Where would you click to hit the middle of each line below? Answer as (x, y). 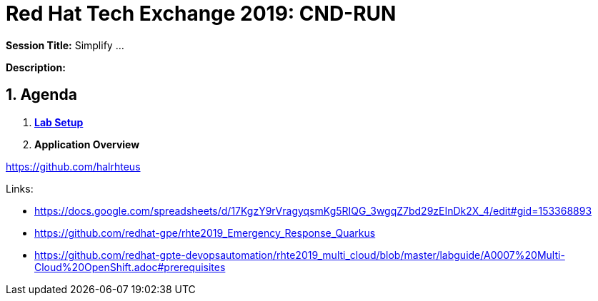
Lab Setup (59, 122)
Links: (20, 188)
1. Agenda (41, 95)
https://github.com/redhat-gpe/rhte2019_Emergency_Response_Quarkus (205, 233)
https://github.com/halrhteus (73, 166)
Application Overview (87, 144)
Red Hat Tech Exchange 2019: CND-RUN (201, 14)
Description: (36, 67)
